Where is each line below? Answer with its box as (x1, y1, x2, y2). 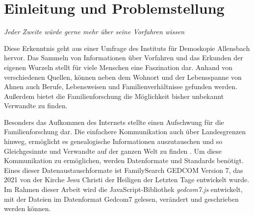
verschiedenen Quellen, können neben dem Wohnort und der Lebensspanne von (4, 72, 242, 82)
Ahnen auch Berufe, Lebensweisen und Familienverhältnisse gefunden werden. (4, 81, 237, 92)
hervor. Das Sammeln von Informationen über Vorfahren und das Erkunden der (4, 52, 243, 63)
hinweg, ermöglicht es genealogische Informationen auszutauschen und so (4, 136, 223, 146)
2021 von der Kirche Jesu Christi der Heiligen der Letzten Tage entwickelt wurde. (4, 174, 250, 185)
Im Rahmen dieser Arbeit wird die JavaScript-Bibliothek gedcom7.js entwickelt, (4, 184, 243, 194)
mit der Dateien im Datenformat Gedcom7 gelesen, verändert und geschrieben (4, 193, 239, 204)
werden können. (4, 203, 51, 214)
